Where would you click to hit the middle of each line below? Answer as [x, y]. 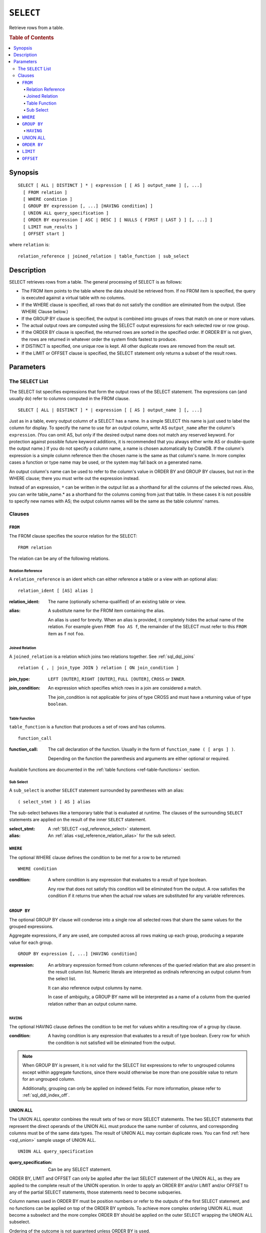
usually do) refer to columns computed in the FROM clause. [69, 399]
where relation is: [30, 245]
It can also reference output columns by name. [95, 988]
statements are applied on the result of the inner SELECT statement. [78, 820]
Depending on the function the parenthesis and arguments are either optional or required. [139, 758]
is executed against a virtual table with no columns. [73, 298]
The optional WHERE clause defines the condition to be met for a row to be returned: [95, 857]
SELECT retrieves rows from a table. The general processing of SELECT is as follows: [96, 282]
